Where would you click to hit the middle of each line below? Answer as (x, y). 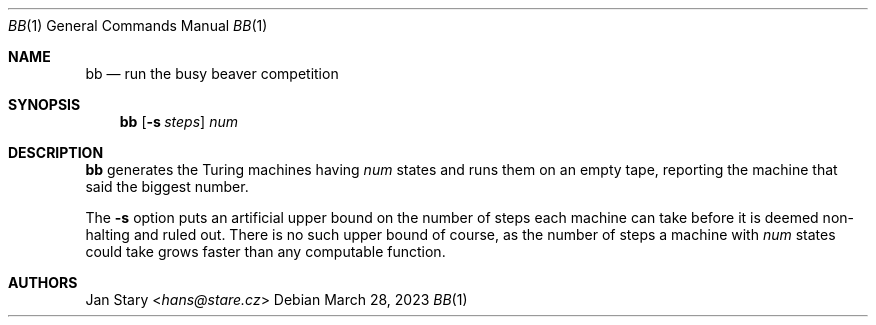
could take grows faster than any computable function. (265, 251)
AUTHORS (43, 282)
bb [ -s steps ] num (178, 121)
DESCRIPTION (56, 152)
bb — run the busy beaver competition (212, 73)
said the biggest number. (167, 186)
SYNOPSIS (44, 104)
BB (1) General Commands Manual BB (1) (138, 25)
